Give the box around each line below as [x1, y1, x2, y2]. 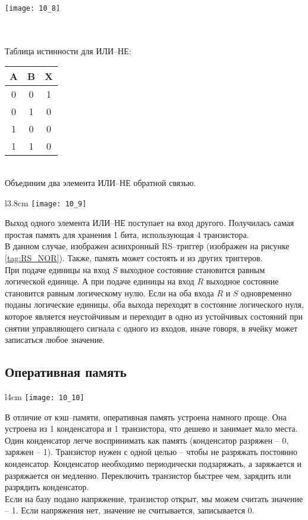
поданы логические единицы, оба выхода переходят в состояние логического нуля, [5, 298, 304, 311]
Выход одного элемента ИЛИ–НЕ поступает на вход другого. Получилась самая [5, 216, 294, 229]
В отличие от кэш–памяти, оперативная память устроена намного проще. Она [5, 410, 287, 423]
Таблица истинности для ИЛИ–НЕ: [5, 44, 131, 57]
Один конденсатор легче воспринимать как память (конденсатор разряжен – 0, [5, 434, 289, 446]
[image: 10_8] [5, 4, 61, 13]
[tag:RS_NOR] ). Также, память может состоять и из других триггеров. [5, 252, 263, 264]
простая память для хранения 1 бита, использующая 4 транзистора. [5, 228, 249, 240]
